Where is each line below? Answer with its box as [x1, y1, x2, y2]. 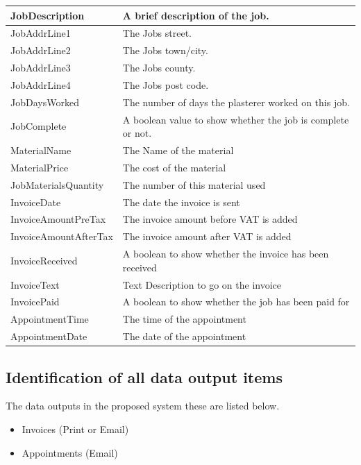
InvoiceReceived [10, 253, 78, 267]
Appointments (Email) [22, 445, 118, 459]
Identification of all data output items [6, 366, 283, 387]
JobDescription [10, 8, 85, 22]
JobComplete [10, 119, 67, 133]
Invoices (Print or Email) [22, 421, 129, 436]
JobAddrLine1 [10, 26, 71, 40]
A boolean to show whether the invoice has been [122, 246, 329, 261]
